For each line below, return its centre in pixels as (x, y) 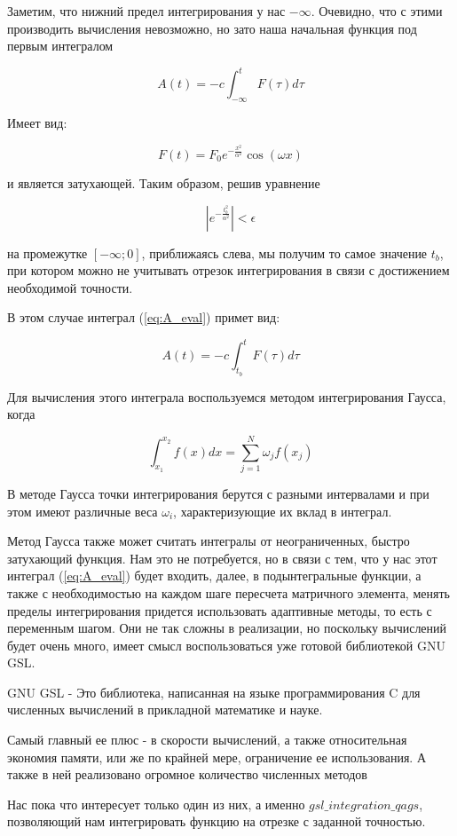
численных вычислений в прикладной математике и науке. (165, 710)
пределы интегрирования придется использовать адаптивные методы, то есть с (220, 610)
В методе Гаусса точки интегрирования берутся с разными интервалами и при (218, 493)
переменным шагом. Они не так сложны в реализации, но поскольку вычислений (227, 628)
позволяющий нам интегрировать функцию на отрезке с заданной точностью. (217, 821)
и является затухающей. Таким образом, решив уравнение (164, 182)
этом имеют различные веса (83, 511)
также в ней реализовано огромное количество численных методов (187, 774)
